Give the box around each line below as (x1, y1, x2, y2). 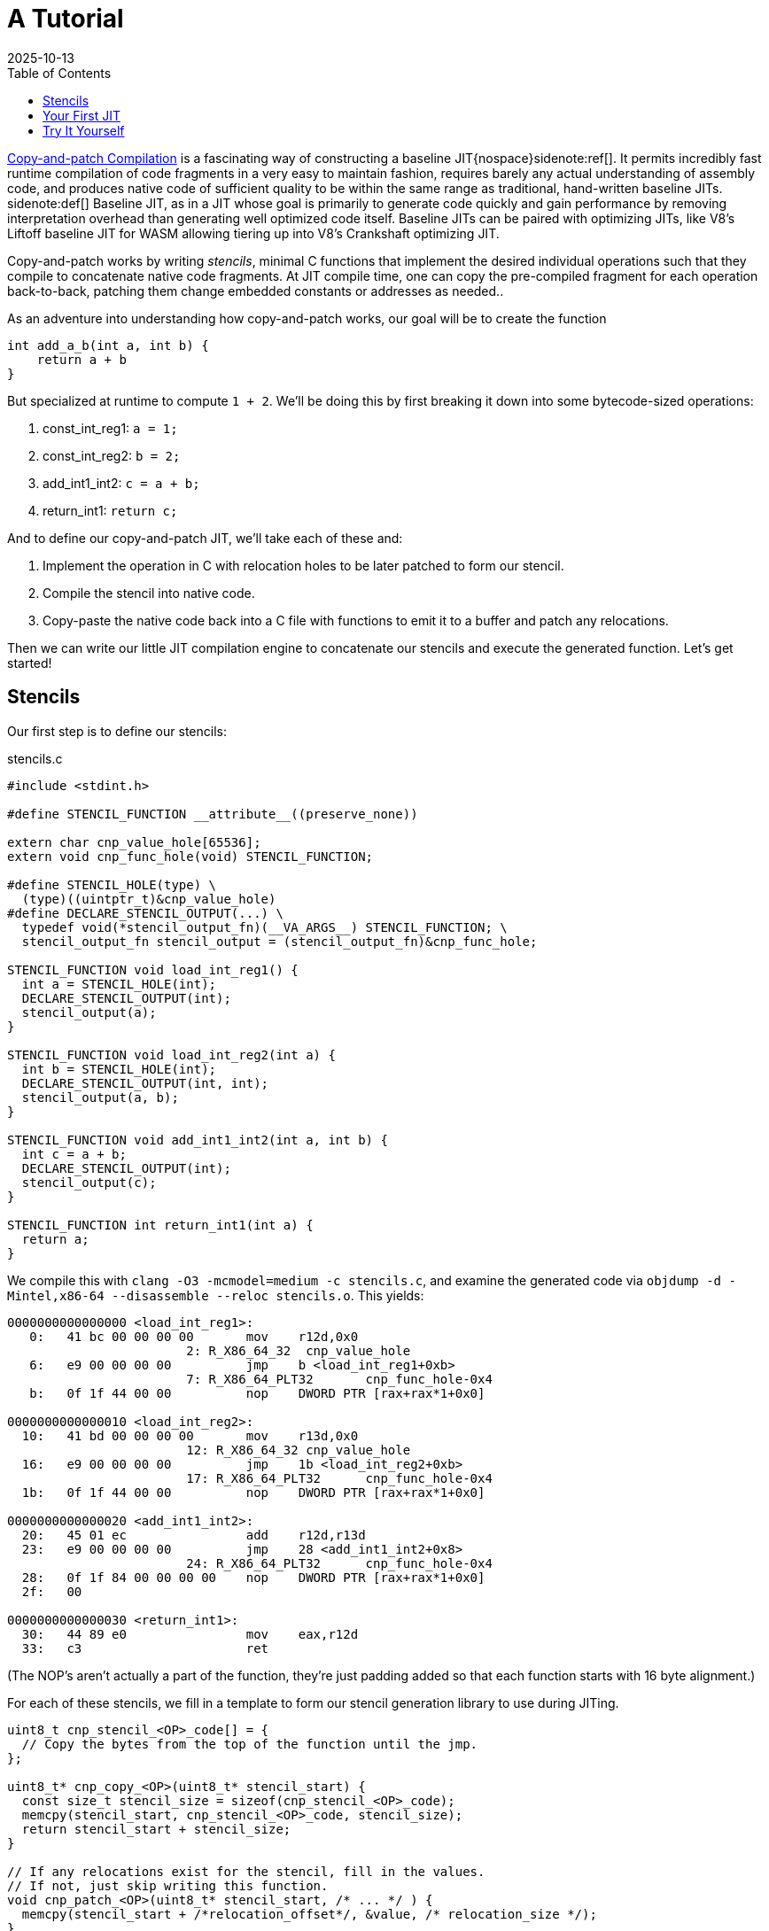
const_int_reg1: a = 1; (43, 420, 178, 436)
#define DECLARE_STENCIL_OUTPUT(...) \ (7, 905, 284, 920)
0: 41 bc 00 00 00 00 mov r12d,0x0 (29, 1329, 359, 1344)
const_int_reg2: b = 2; (43, 447, 181, 463)
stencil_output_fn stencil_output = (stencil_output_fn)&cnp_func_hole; (21, 934, 538, 949)
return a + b (36, 352, 127, 367)
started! (7, 655, 52, 671)
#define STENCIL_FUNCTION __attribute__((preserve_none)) (7, 806, 418, 821)
